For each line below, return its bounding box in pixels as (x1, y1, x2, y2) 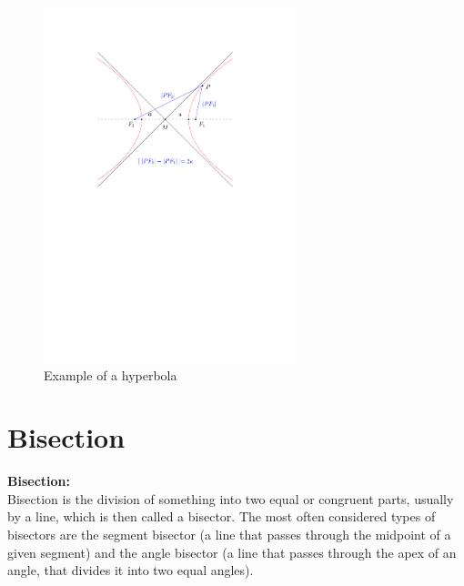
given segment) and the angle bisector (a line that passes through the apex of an (7, 542, 457, 561)
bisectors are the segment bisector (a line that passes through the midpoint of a (7, 525, 451, 544)
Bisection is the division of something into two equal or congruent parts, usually (7, 489, 454, 508)
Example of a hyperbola (44, 365, 177, 384)
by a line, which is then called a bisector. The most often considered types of (7, 507, 436, 526)
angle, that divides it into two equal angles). (7, 561, 254, 580)
